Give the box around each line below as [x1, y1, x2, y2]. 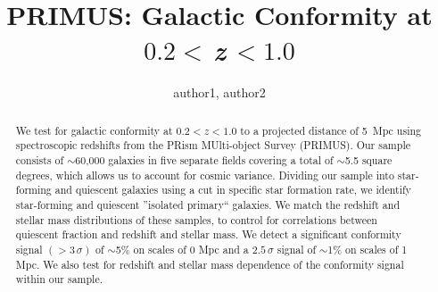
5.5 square [344, 153, 393, 168]
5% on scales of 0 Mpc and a [115, 241, 249, 256]
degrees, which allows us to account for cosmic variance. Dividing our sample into [15, 167, 394, 182]
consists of [15, 153, 64, 168]
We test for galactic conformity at [15, 122, 173, 138]
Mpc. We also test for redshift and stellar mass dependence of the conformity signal [15, 256, 404, 271]
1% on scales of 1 [327, 241, 408, 256]
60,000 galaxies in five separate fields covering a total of [75, 153, 334, 168]
